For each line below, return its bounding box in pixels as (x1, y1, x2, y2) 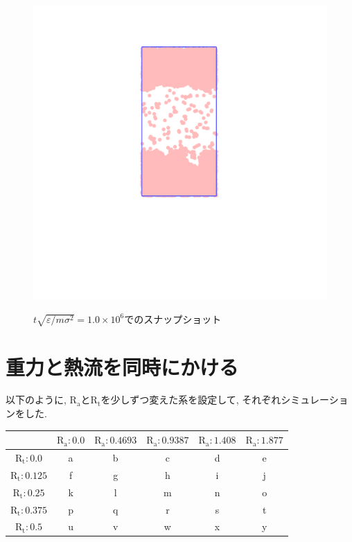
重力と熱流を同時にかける (6, 352, 239, 381)
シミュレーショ (281, 392, 349, 407)
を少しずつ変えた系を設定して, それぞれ (100, 392, 281, 407)
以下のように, (6, 392, 67, 407)
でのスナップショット (124, 311, 222, 326)
